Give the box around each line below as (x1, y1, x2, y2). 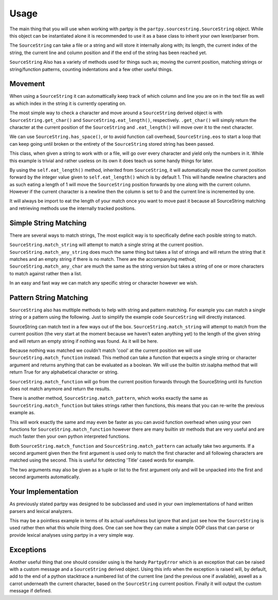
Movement (9, 80, 45, 89)
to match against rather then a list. (9, 270, 82, 276)
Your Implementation (9, 487, 79, 496)
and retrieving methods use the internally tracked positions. (9, 205, 136, 211)
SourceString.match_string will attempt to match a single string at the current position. (9, 242, 204, 248)
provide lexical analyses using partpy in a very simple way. (9, 532, 134, 538)
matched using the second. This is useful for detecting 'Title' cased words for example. (9, 457, 195, 463)
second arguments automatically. (9, 474, 80, 480)
